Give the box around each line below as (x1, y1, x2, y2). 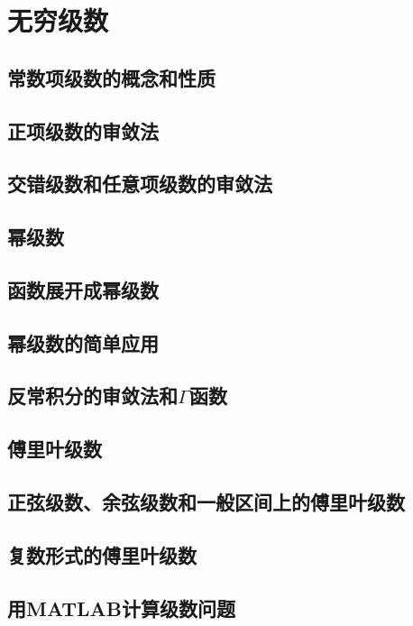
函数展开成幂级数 (7, 275, 159, 303)
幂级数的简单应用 (7, 328, 159, 356)
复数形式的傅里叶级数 (7, 540, 197, 568)
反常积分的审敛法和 (7, 382, 178, 410)
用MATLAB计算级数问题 (7, 594, 235, 621)
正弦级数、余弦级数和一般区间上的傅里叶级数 (7, 488, 405, 516)
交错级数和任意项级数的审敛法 (7, 170, 272, 198)
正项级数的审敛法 (7, 116, 159, 144)
